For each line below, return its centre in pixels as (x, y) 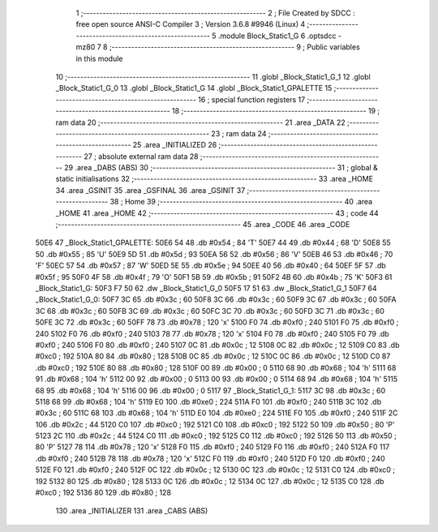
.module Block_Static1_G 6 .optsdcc (277, 36)
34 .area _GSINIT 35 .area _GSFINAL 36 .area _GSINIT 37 (150, 190)
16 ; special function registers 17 (251, 99)
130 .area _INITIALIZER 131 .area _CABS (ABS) (132, 511)
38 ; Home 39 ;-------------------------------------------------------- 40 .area (241, 202)
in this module (99, 58)
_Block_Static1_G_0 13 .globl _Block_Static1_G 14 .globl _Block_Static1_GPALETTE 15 (194, 88)
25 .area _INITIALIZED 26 (175, 145)
